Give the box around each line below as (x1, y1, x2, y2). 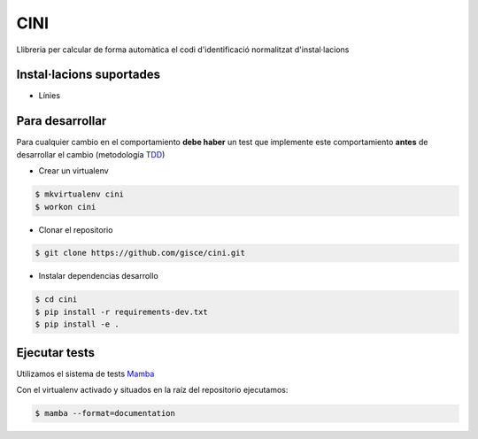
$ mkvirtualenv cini (35, 189, 124, 199)
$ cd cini (35, 295, 78, 304)
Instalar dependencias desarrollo (38, 271, 158, 281)
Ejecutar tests (16, 345, 95, 360)
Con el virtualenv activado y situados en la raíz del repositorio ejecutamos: (16, 385, 289, 396)
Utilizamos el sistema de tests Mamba (16, 368, 155, 379)
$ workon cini (35, 202, 96, 212)
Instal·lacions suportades (16, 67, 161, 82)
